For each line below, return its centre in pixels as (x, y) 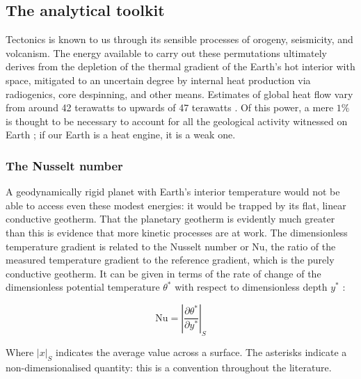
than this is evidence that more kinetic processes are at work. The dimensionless (177, 232)
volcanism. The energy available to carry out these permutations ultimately (166, 53)
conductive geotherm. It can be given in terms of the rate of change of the (163, 273)
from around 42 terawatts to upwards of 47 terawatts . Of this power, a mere (170, 107)
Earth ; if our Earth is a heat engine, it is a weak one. (121, 135)
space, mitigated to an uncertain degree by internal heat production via (158, 80)
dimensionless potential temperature (83, 287)
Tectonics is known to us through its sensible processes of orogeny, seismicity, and (179, 39)
